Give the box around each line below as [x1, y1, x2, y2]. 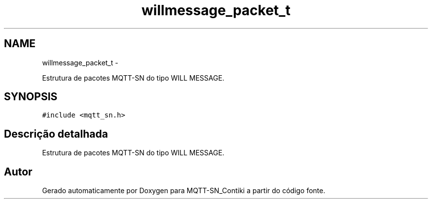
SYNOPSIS [4, 90, 58, 103]
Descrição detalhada [4, 127, 108, 140]
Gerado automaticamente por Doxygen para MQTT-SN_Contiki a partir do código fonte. [42, 186, 325, 195]
